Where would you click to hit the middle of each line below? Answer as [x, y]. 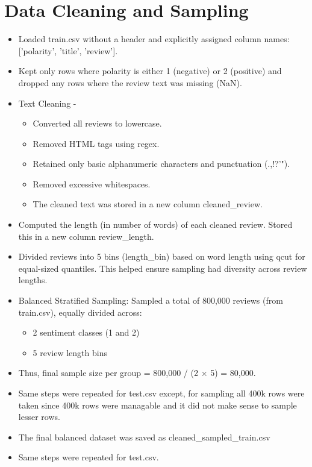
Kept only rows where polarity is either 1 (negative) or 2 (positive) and [150, 71]
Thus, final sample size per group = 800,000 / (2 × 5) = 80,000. [137, 373]
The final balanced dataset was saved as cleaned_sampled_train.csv [144, 437]
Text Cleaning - [47, 103]
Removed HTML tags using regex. [96, 143]
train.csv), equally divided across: [80, 312]
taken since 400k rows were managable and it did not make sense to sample [158, 405]
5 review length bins [70, 352]
